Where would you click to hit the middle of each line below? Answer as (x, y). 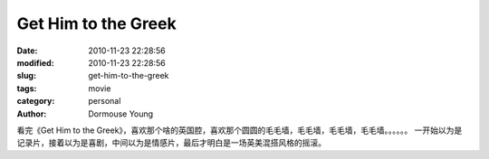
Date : (27, 51)
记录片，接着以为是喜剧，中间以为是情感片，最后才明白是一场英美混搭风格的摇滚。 (171, 143)
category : (36, 101)
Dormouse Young (121, 114)
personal (105, 101)
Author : (32, 114)
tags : (27, 88)
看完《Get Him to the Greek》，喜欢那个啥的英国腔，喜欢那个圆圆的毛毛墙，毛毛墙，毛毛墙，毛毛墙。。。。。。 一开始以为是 (240, 130)
